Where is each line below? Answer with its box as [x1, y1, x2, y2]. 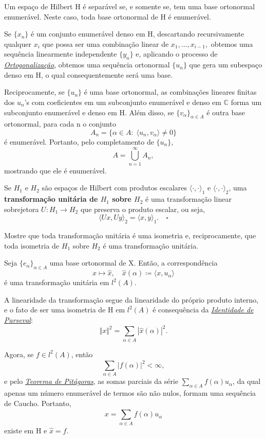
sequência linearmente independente [4, 48, 117, 59]
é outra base [206, 107, 245, 117]
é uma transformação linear [145, 194, 232, 204]
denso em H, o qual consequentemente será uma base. [4, 69, 173, 80]
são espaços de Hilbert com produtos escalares [42, 182, 187, 193]
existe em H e [4, 425, 47, 435]
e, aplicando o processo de [136, 48, 218, 59]
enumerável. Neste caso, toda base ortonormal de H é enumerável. [4, 11, 211, 22]
